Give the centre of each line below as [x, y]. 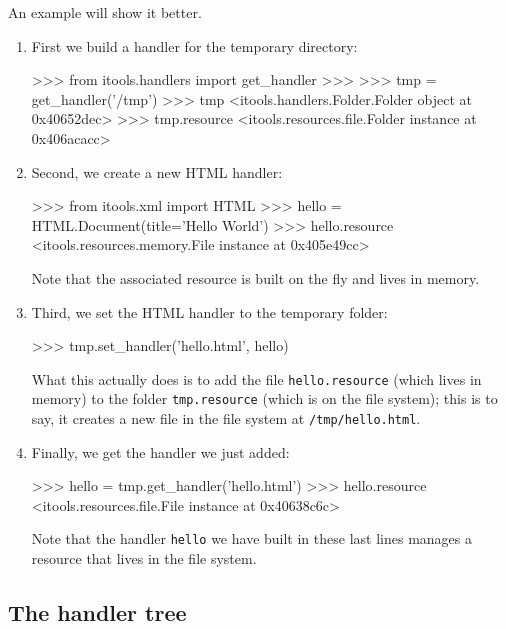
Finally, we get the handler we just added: [160, 451]
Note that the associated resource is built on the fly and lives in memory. [255, 277]
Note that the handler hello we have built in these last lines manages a [251, 538]
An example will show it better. [105, 12]
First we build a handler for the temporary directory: [194, 45]
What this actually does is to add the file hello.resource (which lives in [256, 378]
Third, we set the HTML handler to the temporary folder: [209, 311]
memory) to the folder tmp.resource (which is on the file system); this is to [264, 398]
